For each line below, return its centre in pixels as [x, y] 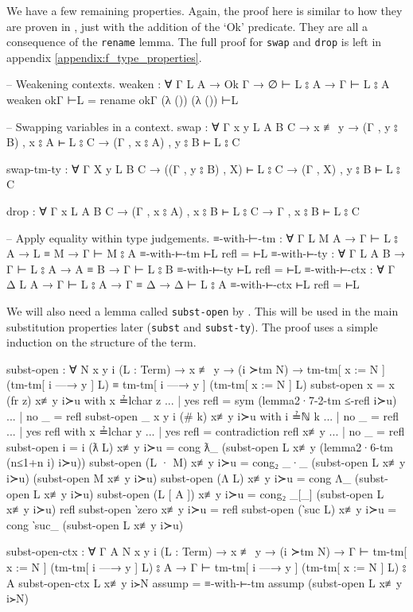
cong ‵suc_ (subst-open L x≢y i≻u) [95, 524]
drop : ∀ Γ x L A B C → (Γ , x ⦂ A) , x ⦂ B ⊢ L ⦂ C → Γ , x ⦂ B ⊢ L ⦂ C [183, 211]
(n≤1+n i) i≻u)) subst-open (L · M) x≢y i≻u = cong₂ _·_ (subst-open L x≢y [206, 462]
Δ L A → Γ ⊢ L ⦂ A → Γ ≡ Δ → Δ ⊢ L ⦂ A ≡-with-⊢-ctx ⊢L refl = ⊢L [183, 284]
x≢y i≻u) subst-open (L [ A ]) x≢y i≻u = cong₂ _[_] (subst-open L [214, 493]
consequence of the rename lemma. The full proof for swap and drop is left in [194, 42]
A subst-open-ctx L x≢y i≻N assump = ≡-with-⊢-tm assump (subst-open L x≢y [205, 582]
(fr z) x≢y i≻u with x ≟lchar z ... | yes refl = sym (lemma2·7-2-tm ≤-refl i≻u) [202, 400]
